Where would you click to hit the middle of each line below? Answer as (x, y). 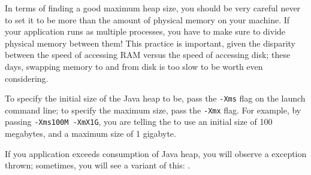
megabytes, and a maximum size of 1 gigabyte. (90, 133)
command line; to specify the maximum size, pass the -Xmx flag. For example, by (153, 110)
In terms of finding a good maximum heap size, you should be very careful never (153, 8)
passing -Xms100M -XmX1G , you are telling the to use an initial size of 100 (139, 122)
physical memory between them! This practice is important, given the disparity (150, 43)
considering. (27, 78)
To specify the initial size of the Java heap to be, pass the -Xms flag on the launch (155, 98)
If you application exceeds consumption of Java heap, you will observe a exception (156, 153)
